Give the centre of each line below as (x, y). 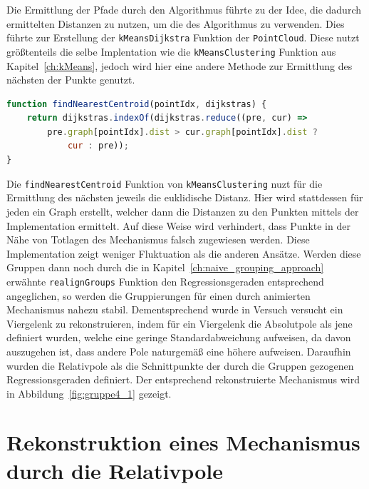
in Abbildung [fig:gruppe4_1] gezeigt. (89, 393)
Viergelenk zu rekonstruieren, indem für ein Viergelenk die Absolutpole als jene (180, 323)
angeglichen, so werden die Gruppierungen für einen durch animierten (158, 295)
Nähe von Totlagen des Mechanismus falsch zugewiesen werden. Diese (158, 240)
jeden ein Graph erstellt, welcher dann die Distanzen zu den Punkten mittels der (183, 211)
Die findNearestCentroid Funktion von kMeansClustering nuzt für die (165, 183)
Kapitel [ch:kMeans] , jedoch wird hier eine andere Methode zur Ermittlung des (180, 65)
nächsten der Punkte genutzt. (71, 80)
